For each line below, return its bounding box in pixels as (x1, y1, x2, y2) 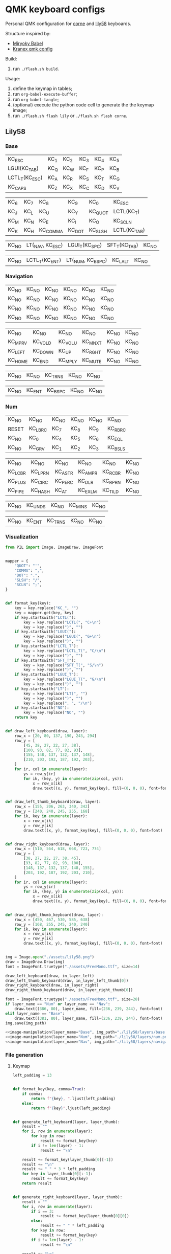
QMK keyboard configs (5, 4, 105, 15)
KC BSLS (107, 443, 126, 452)
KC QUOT (89, 208, 108, 216)
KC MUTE (82, 356, 102, 365)
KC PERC (54, 477, 73, 485)
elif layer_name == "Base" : (5, 1011, 65, 1016)
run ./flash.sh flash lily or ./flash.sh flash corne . (12, 113, 127, 119)
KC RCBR (102, 468, 121, 476)
